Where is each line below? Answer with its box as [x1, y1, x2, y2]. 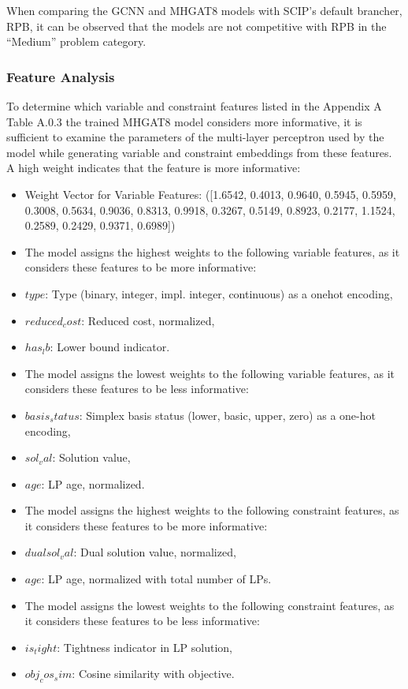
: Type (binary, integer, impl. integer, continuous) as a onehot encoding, [45, 285, 393, 301]
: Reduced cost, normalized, [81, 312, 215, 328]
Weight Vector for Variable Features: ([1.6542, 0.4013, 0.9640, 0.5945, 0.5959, [24, 185, 396, 202]
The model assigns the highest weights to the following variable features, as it [24, 243, 400, 260]
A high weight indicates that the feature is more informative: [6, 159, 301, 176]
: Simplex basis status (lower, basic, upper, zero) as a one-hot [79, 406, 376, 423]
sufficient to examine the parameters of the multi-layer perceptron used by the [6, 129, 384, 145]
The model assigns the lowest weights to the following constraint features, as [24, 597, 395, 613]
